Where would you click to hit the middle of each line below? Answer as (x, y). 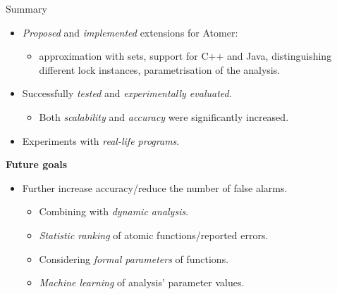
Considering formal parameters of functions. (134, 258)
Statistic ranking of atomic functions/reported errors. (154, 235)
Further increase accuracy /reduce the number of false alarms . (155, 187)
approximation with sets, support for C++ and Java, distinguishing (185, 56)
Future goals (37, 164)
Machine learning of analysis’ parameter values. (142, 282)
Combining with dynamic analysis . (114, 211)
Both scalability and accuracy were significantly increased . (164, 116)
